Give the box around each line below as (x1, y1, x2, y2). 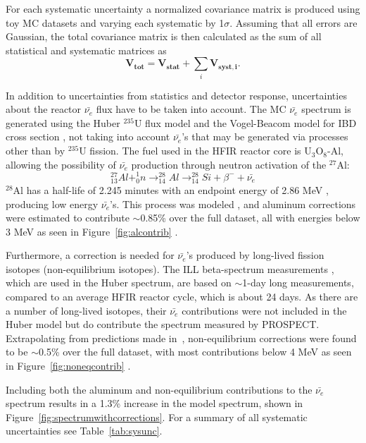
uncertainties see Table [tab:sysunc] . (6, 423, 163, 438)
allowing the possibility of (6, 157, 116, 171)
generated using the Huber (6, 115, 120, 130)
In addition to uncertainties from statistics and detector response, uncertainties (6, 87, 347, 102)
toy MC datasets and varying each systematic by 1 (6, 15, 225, 30)
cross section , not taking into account (6, 129, 170, 144)
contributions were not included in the (182, 303, 347, 317)
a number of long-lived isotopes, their (6, 303, 167, 317)
